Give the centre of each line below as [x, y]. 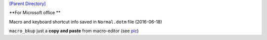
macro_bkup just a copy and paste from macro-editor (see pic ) [74, 31]
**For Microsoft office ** [35, 13]
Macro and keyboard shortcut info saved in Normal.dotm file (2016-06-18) [86, 22]
